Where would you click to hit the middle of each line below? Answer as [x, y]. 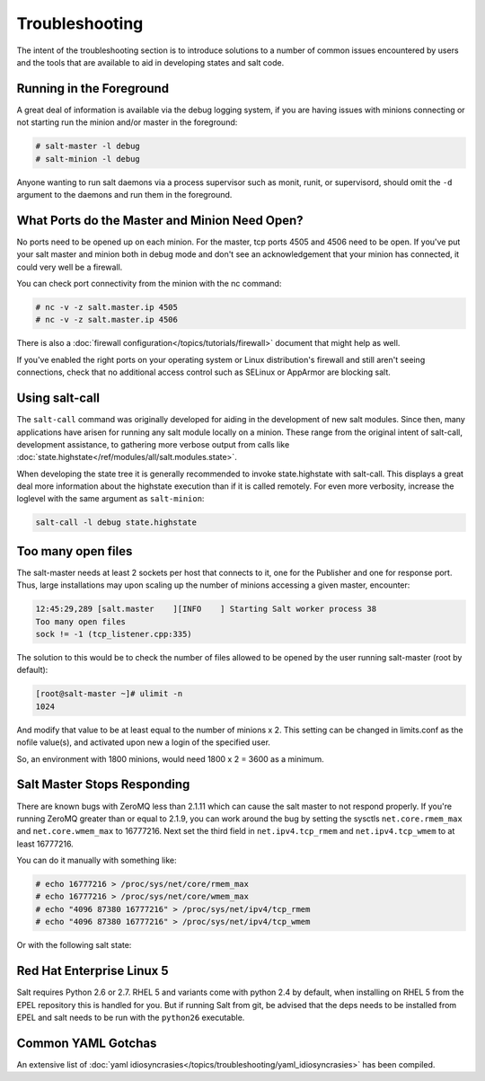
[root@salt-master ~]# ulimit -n [109, 694]
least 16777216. [45, 844]
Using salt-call [58, 399]
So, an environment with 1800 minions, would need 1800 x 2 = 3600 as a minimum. [170, 758]
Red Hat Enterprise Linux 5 [93, 971]
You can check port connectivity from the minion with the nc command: [149, 284]
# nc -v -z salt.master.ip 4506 [107, 320]
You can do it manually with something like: [97, 860]
